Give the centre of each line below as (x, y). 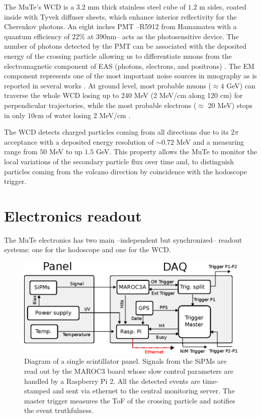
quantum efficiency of (37, 36)
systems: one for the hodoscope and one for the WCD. (88, 249)
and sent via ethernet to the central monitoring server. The (144, 391)
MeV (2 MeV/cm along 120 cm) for (188, 95)
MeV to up (66, 151)
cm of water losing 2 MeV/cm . (83, 115)
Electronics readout (73, 215)
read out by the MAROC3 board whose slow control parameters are (129, 371)
